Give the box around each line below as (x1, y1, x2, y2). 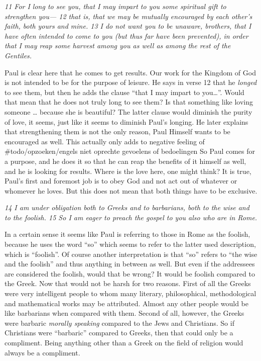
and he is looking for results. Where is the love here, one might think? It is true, (5, 165, 251, 176)
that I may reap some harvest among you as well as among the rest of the (5, 40, 231, 51)
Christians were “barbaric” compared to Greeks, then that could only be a (5, 327, 233, 338)
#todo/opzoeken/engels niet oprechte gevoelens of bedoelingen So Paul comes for (5, 146, 255, 156)
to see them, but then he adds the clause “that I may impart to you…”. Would (5, 86, 244, 97)
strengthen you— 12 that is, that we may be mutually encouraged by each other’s (5, 11, 252, 21)
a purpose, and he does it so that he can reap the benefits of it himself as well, (5, 155, 246, 166)
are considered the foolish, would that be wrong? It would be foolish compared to (5, 268, 255, 279)
